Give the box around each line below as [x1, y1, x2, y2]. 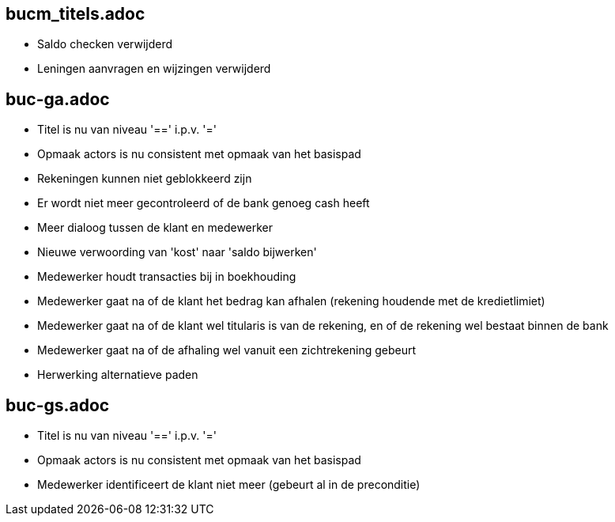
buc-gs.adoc [6, 395, 110, 415]
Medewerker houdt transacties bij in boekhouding [37, 270, 296, 284]
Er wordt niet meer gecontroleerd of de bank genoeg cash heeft [37, 196, 370, 210]
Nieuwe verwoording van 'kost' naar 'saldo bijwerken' [37, 245, 317, 259]
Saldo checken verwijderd [37, 37, 173, 51]
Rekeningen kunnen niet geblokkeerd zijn [37, 172, 252, 186]
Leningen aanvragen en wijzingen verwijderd [37, 62, 271, 76]
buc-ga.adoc [6, 89, 110, 109]
